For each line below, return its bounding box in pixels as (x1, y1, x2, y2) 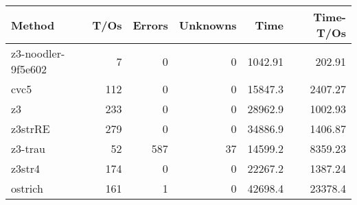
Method (11, 16, 55, 33)
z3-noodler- (11, 45, 65, 61)
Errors (133, 16, 168, 33)
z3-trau (11, 141, 45, 156)
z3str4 (11, 160, 40, 176)
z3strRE (11, 121, 50, 136)
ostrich (11, 180, 43, 196)
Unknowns (178, 16, 237, 33)
